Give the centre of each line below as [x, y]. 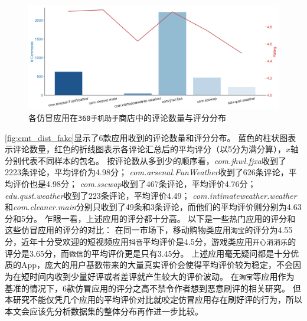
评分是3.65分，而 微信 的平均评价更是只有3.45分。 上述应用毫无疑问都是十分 [148, 253]
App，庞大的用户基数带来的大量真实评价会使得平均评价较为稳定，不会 [157, 265]
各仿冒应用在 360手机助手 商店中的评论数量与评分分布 [128, 117]
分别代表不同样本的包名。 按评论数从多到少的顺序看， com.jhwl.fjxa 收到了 [146, 160]
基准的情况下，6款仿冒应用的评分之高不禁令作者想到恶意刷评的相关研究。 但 [153, 288]
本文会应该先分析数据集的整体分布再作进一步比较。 [104, 311]
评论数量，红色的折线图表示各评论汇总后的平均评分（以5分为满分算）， [149, 149]
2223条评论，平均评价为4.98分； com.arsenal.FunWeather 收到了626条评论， [147, 172]
